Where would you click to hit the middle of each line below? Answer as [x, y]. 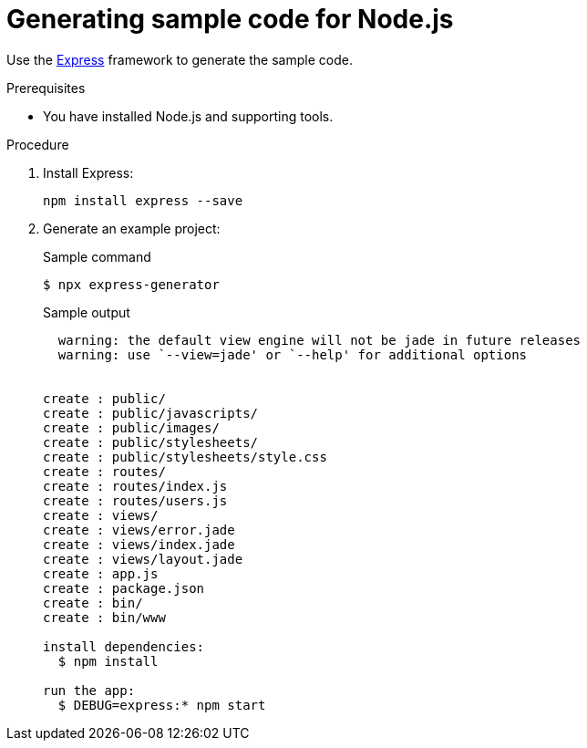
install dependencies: [124, 646]
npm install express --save [143, 200]
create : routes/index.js [135, 486]
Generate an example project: [132, 228]
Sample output [87, 312]
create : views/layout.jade [143, 559]
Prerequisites [46, 88]
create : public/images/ [131, 427]
